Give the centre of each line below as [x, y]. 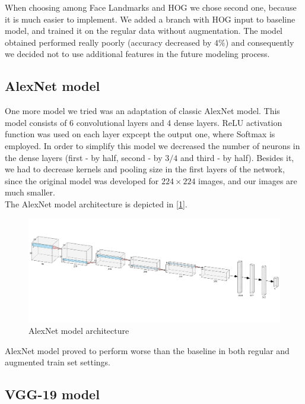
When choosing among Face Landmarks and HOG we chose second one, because [151, 7]
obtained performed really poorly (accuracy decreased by [108, 42]
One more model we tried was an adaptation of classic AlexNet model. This [142, 111]
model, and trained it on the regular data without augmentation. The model [144, 31]
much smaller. [30, 192]
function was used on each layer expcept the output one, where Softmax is [140, 134]
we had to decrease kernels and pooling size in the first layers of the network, [145, 169]
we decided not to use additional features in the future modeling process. [137, 54]
